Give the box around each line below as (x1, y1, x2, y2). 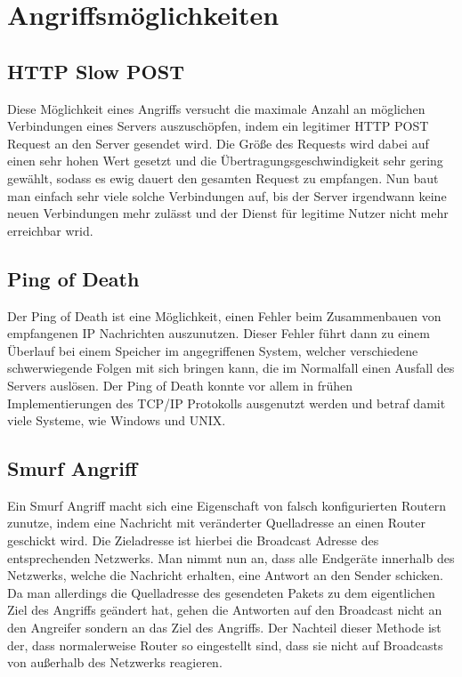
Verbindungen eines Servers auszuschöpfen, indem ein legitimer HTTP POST (7, 117, 429, 135)
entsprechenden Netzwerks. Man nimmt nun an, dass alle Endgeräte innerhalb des (7, 548, 455, 567)
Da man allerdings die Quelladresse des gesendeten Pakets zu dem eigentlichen (7, 583, 435, 601)
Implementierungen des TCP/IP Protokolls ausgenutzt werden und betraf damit (7, 393, 446, 412)
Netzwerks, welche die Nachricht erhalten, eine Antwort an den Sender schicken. (7, 566, 443, 584)
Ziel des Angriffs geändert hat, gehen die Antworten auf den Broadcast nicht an (7, 600, 442, 619)
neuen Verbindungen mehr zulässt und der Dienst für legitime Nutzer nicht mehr (7, 204, 449, 222)
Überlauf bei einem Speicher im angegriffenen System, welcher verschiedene (7, 341, 418, 359)
